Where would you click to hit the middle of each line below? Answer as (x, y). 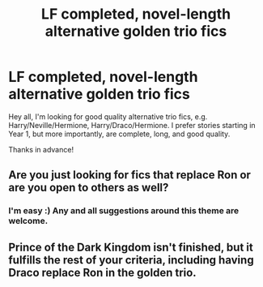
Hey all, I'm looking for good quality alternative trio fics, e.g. (108, 116)
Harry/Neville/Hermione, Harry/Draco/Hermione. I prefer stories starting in (132, 125)
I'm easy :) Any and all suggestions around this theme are (124, 211)
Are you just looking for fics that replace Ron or (129, 175)
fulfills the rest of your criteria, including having (131, 260)
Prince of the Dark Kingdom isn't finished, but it (131, 247)
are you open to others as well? (89, 188)
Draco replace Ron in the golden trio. (102, 272)
